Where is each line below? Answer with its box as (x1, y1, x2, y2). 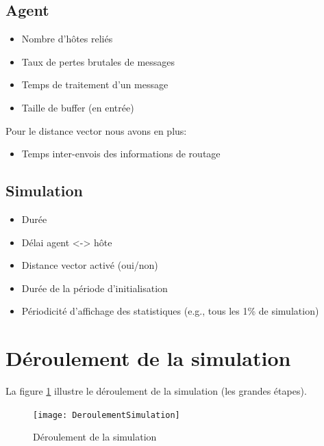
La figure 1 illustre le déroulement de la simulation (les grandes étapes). (5, 384, 307, 398)
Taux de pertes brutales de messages (21, 54, 175, 68)
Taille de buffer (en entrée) (21, 100, 134, 114)
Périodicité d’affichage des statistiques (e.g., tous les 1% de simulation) (21, 304, 319, 318)
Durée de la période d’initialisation (21, 280, 168, 295)
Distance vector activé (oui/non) (21, 258, 158, 272)
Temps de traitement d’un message (21, 77, 169, 92)
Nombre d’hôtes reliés (21, 31, 113, 46)
